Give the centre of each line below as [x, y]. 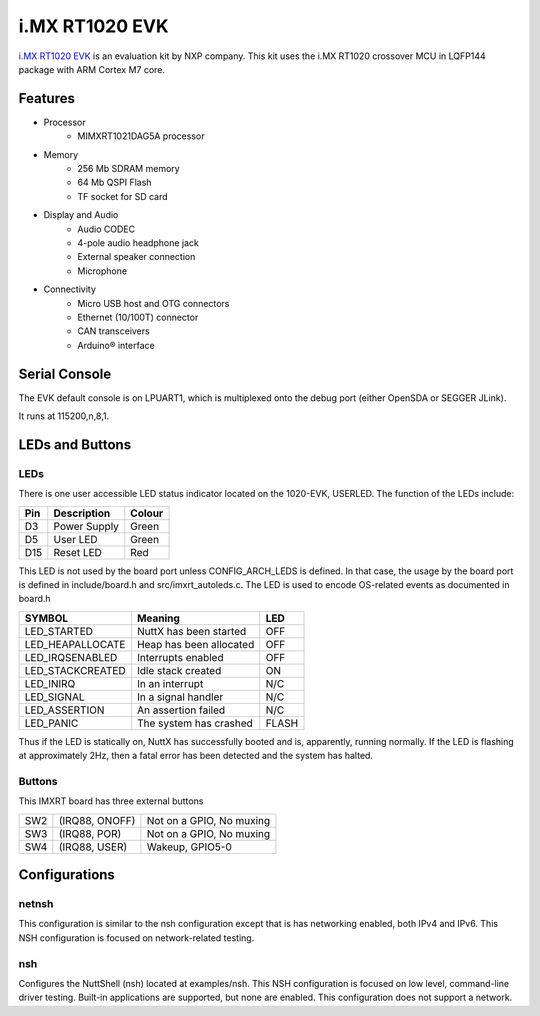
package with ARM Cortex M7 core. [91, 69]
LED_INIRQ [50, 683]
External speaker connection [136, 257]
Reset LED [77, 552]
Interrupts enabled [180, 657]
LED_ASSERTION [64, 710]
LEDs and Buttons [75, 444]
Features [46, 98]
